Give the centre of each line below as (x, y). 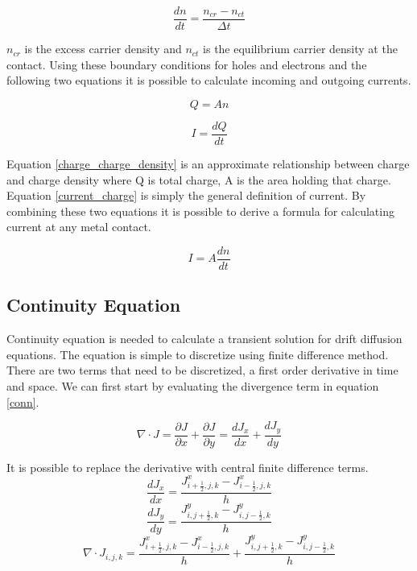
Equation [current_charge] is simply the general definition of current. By (186, 195)
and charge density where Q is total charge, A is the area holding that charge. (199, 179)
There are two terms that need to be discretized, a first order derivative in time (202, 370)
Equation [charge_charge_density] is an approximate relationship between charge (208, 163)
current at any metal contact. (79, 227)
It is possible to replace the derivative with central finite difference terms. (188, 467)
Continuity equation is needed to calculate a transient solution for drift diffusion (204, 339)
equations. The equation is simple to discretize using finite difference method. (198, 354)
